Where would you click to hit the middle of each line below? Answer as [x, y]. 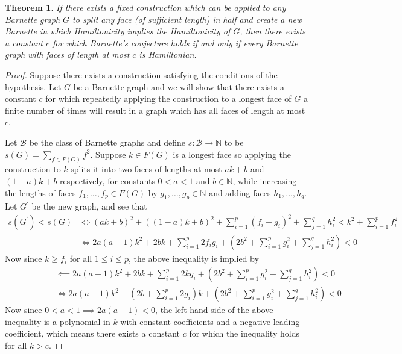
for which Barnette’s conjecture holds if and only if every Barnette [175, 42]
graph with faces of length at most [67, 54]
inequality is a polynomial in [58, 321]
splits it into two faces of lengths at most [146, 169]
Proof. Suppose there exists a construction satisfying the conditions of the [141, 74]
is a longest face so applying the [232, 154]
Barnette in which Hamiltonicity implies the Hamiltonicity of [118, 31]
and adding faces [240, 192]
